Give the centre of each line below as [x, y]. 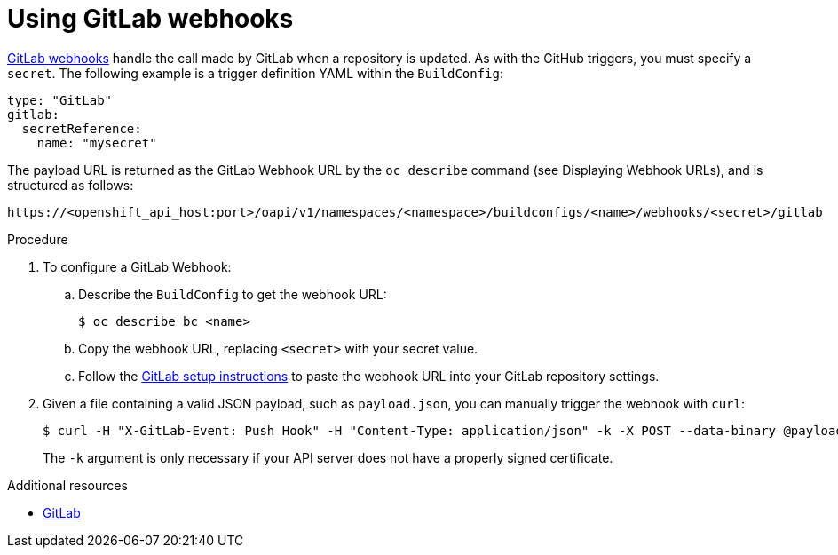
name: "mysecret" [97, 143]
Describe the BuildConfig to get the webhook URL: [233, 294]
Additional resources [67, 485]
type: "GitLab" [60, 100]
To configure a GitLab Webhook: [137, 266]
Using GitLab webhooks [150, 19]
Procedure [38, 239]
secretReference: [82, 128]
